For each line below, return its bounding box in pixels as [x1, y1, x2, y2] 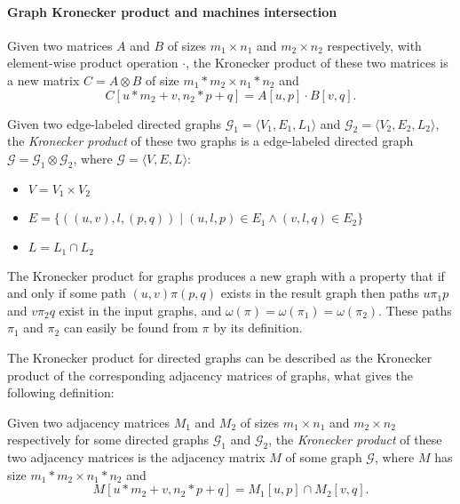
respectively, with [327, 36, 422, 54]
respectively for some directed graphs [7, 430, 210, 449]
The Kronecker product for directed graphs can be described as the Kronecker [7, 348, 432, 367]
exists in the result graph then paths [220, 284, 419, 302]
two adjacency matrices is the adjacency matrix [7, 448, 266, 467]
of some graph [285, 448, 362, 467]
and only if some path [7, 284, 126, 302]
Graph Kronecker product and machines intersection [7, 2, 337, 20]
